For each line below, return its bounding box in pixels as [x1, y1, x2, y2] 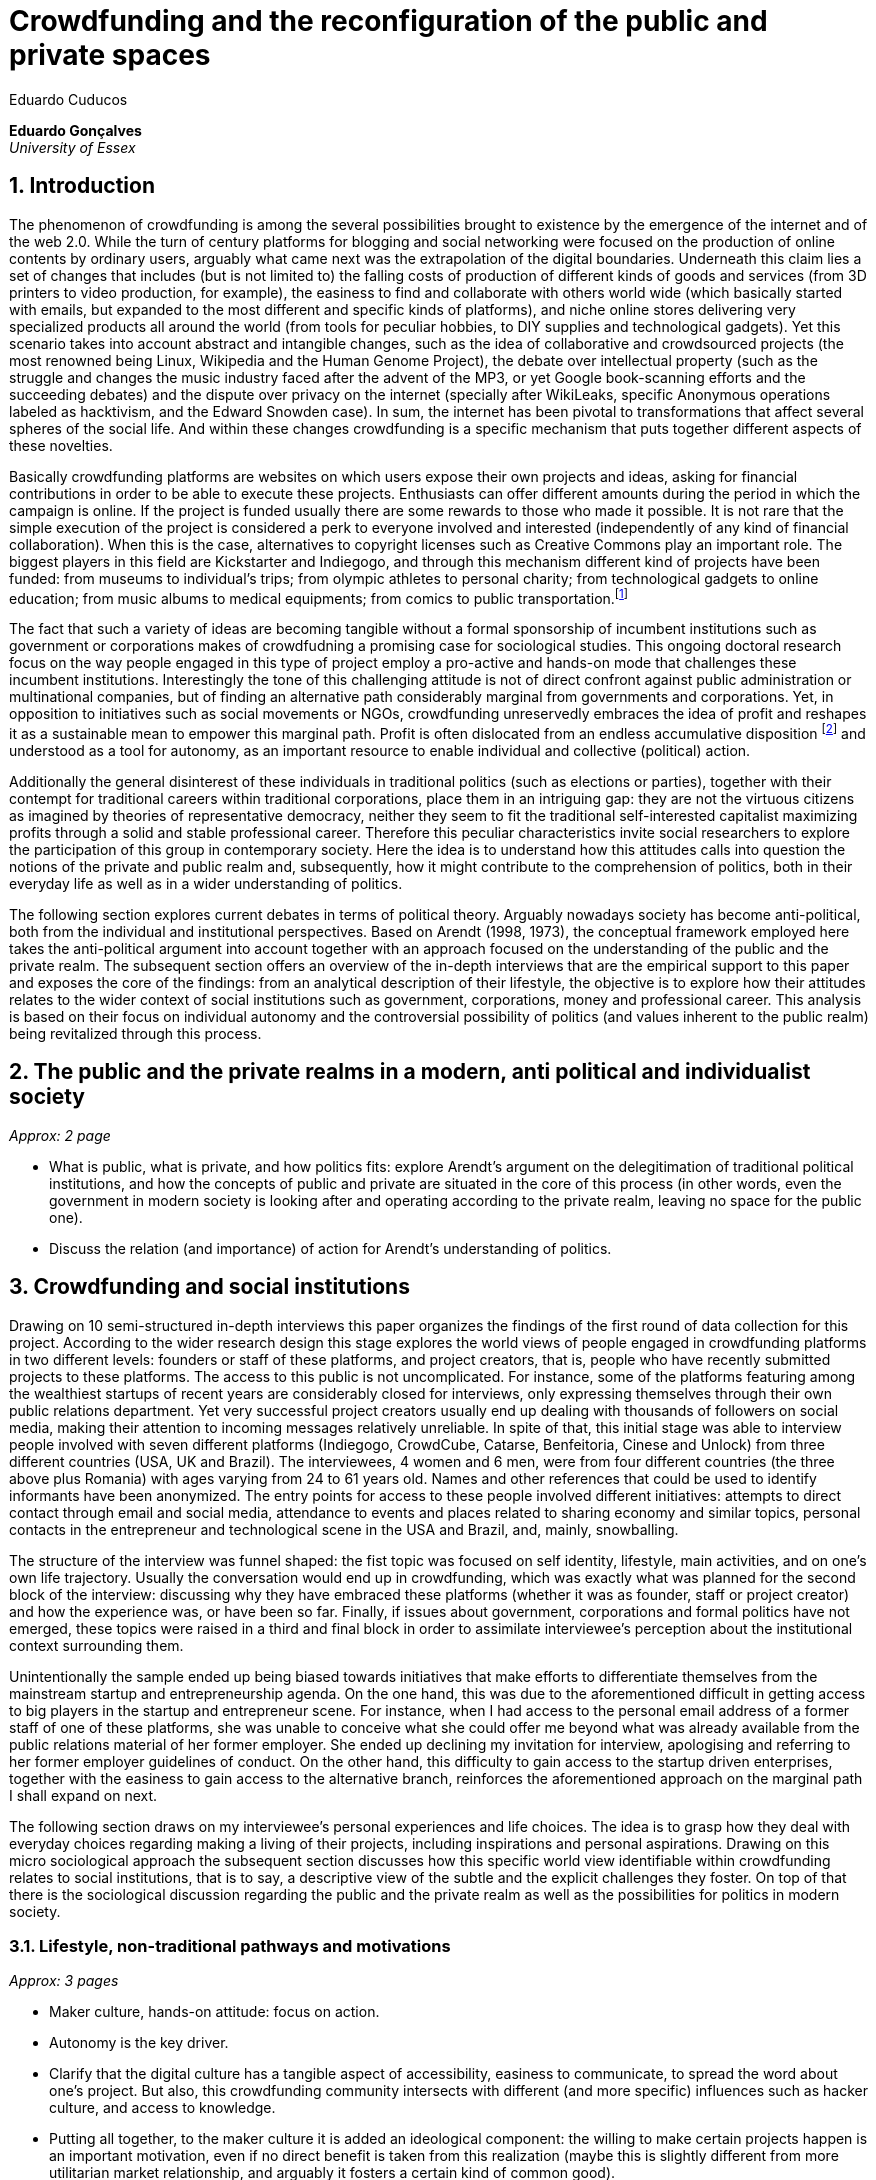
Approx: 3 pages [9, 1972, 119, 1990]
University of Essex [9, 138, 136, 156]
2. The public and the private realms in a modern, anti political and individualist [9, 1059, 811, 1085]
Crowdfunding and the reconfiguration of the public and [9, 4, 768, 38]
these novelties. [9, 436, 113, 454]
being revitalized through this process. [9, 1024, 262, 1042]
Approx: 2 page [9, 1126, 111, 1144]
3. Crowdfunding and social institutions [9, 1274, 410, 1300]
